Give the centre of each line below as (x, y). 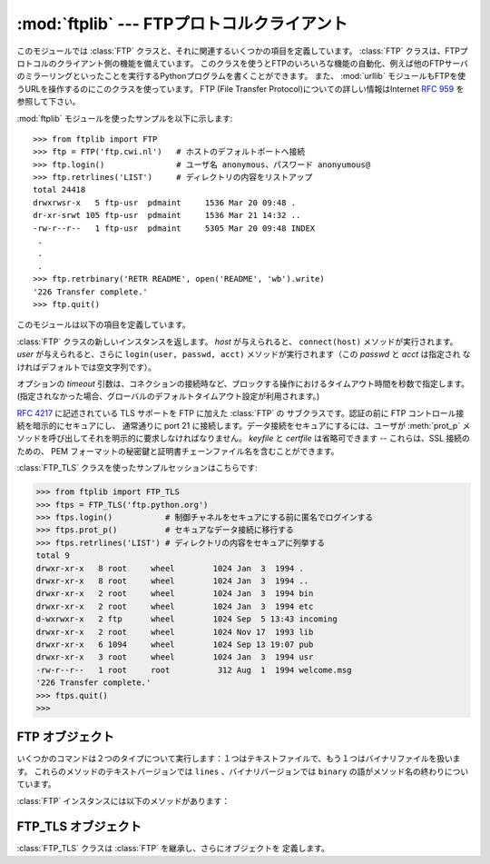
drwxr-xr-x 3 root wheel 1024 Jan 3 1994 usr (175, 657)
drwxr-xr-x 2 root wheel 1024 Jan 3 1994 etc (175, 606)
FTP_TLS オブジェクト (79, 827)
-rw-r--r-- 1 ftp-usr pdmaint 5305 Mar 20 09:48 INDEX (174, 228)
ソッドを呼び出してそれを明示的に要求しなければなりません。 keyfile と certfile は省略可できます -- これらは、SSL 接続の (244, 438)
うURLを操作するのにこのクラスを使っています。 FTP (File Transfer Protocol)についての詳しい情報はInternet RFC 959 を (240, 89)
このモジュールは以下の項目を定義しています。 (103, 325)
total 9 (53, 556)
